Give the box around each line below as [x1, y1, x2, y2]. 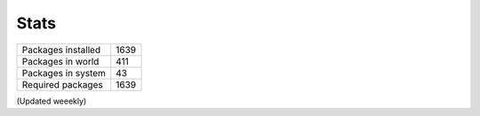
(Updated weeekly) [16, 96, 87, 106]
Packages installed [21, 43, 101, 56]
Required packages [21, 78, 104, 90]
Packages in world [21, 55, 100, 67]
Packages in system [21, 66, 107, 79]
